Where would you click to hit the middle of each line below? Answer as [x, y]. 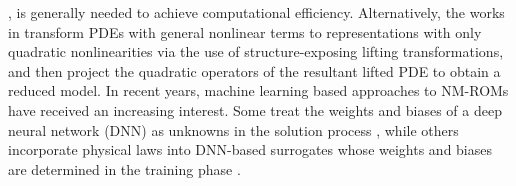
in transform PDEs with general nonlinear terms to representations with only [245, 31]
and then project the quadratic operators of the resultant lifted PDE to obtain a [254, 70]
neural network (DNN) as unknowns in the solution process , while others [233, 129]
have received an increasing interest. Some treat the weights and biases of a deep [255, 109]
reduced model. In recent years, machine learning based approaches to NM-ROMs [258, 90]
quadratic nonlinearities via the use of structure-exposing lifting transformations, [256, 51]
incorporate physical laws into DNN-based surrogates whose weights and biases [250, 149]
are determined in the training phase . [124, 168]
